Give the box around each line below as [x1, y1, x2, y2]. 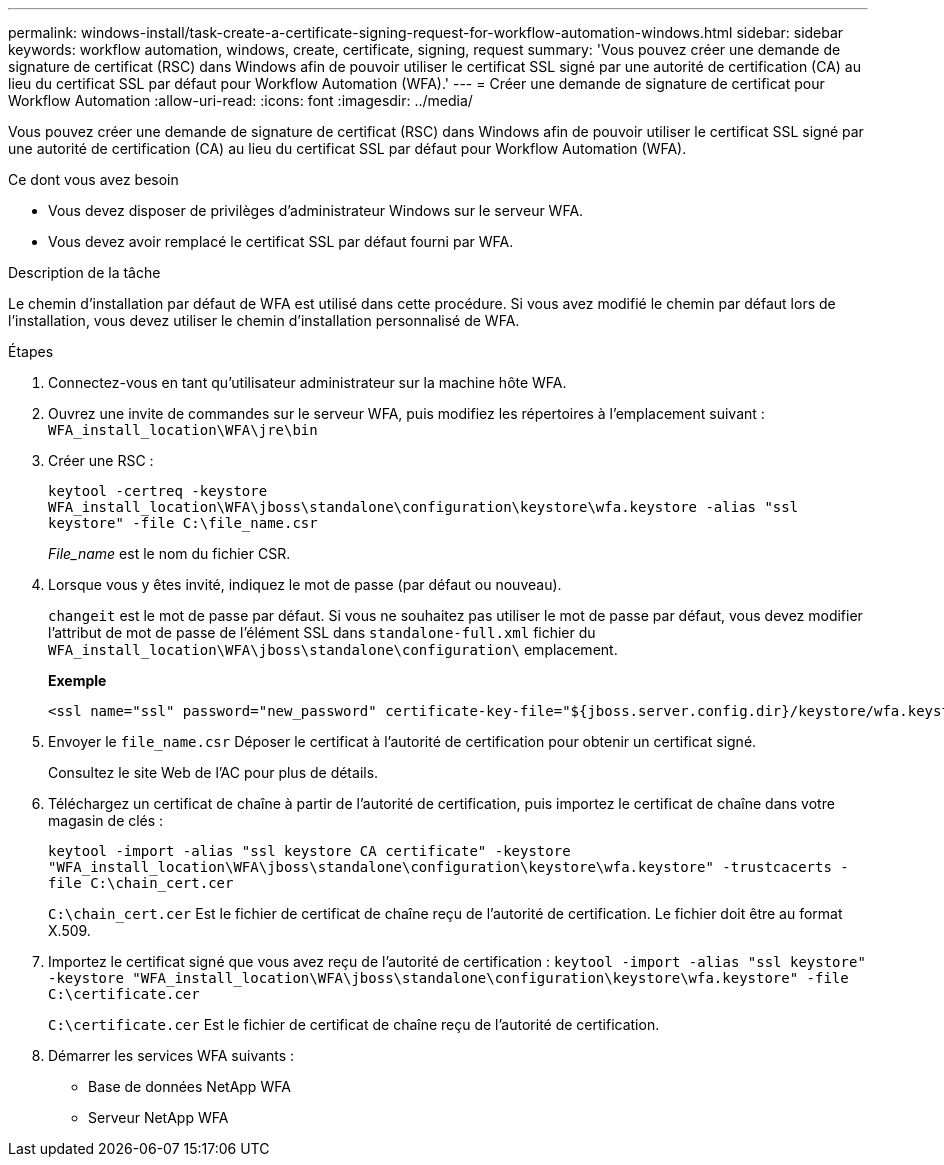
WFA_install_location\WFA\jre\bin [48, 422, 318, 438]
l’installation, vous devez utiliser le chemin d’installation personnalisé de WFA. [8, 312, 520, 329]
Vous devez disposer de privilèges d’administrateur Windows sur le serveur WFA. [48, 202, 584, 219]
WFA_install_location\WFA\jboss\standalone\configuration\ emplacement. [48, 641, 618, 658]
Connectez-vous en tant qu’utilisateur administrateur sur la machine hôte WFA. [48, 374, 567, 391]
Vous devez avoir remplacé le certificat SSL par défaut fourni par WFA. [48, 233, 514, 250]
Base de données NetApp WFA [88, 1078, 291, 1095]
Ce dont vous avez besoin [8, 171, 179, 188]
